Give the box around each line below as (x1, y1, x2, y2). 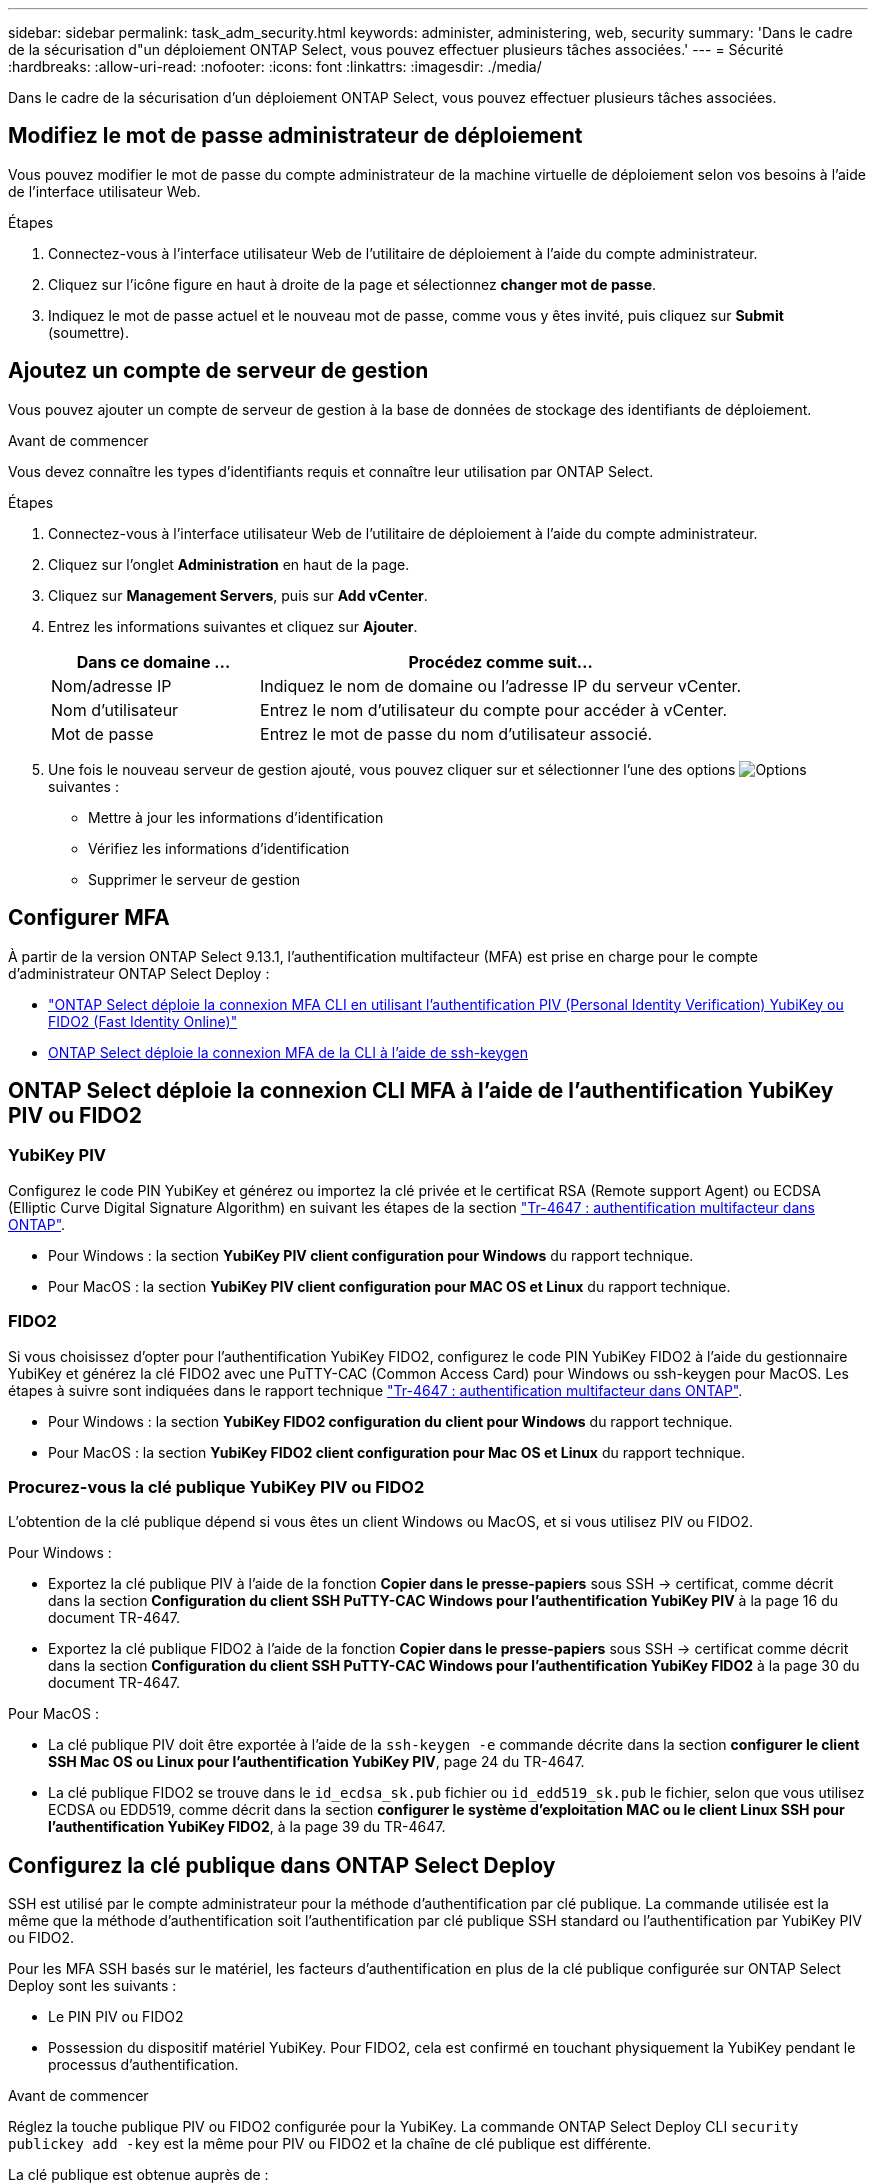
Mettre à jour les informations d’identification (88, 808, 384, 826)
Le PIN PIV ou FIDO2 (48, 2008, 184, 2026)
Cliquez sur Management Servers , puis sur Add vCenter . (48, 586, 428, 604)
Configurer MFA (8, 905, 170, 931)
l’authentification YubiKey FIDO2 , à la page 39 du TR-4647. (48, 1818, 446, 1836)
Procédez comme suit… (408, 651, 593, 672)
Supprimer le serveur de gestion (88, 870, 301, 888)
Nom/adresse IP (51, 675, 172, 696)
